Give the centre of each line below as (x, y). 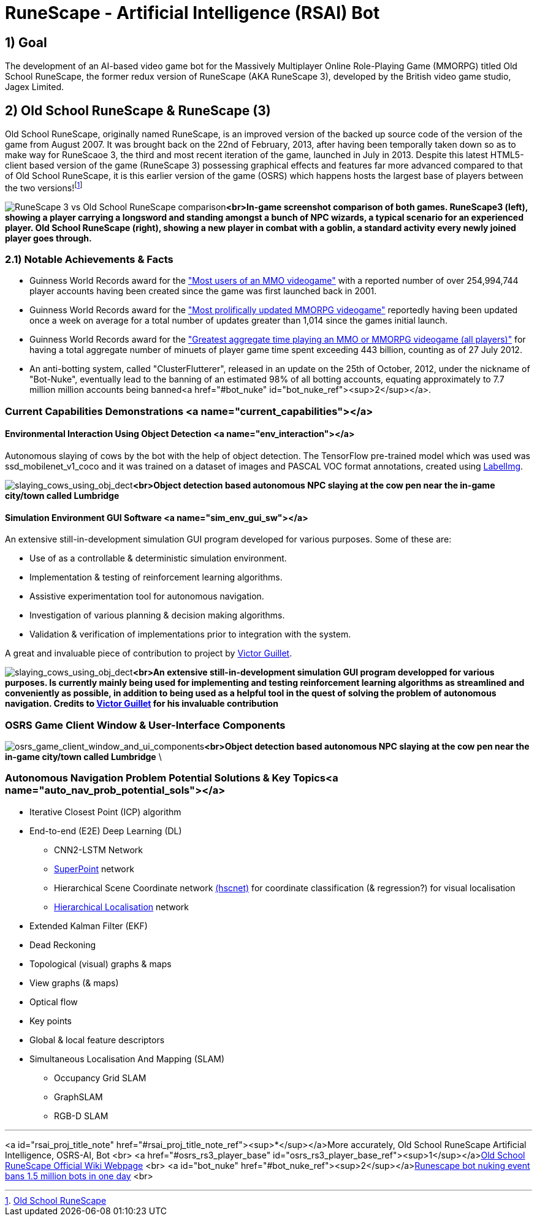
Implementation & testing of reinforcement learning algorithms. (156, 577)
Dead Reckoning (63, 945)
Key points (51, 1021)
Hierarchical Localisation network (122, 907)
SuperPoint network (94, 869)
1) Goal (26, 42)
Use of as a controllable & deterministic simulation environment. (158, 558)
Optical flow (54, 1002)
